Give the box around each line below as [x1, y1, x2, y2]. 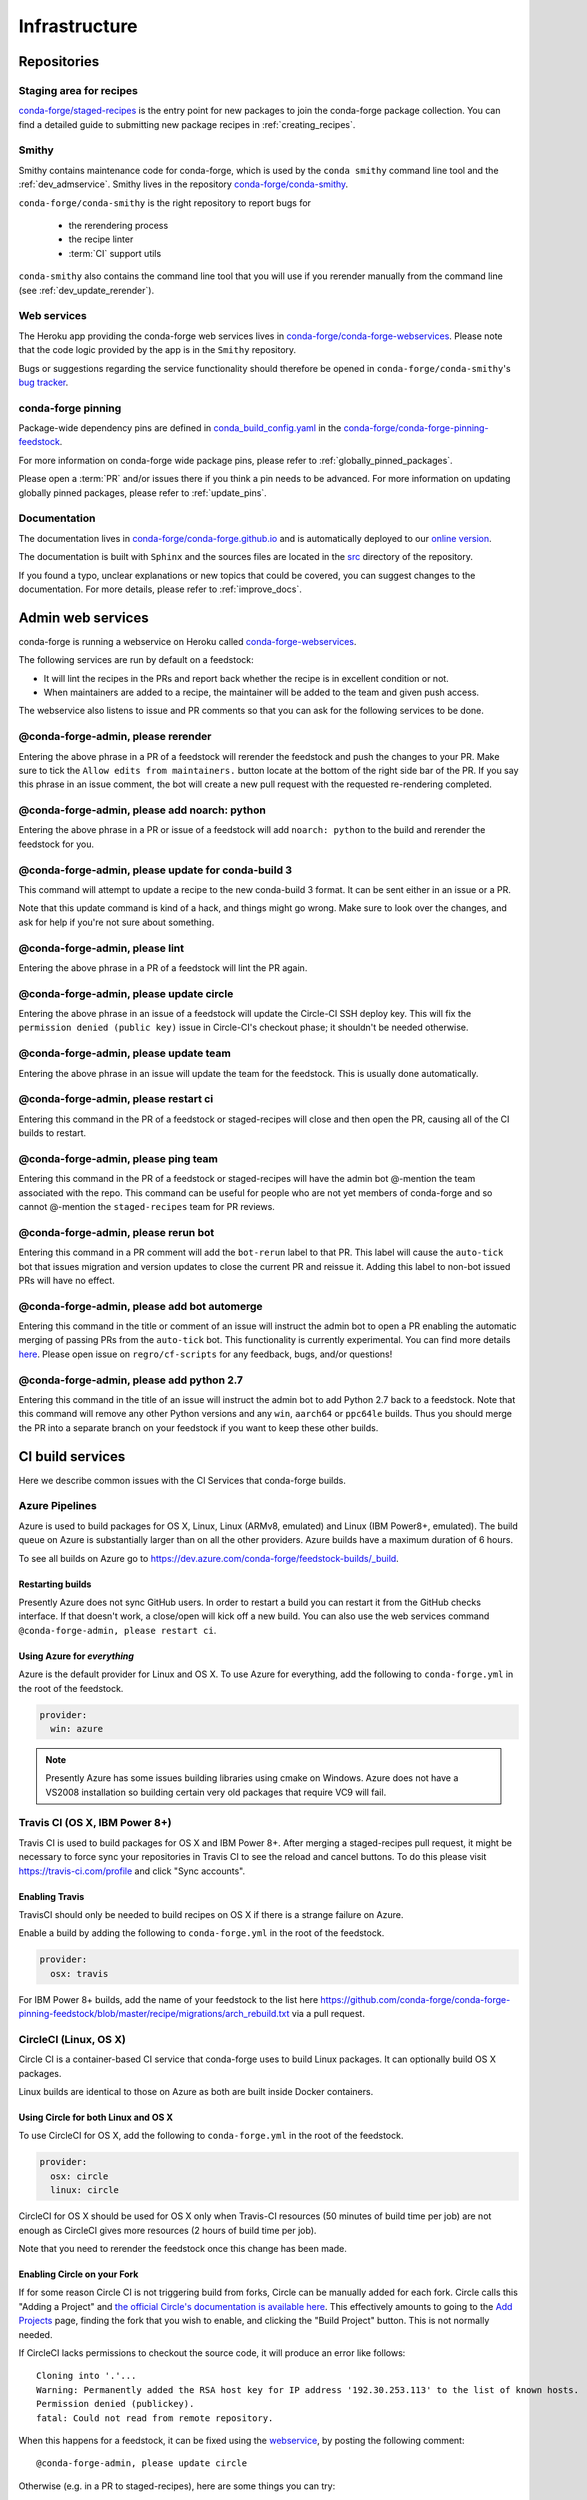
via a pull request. [291, 2008, 365, 2020]
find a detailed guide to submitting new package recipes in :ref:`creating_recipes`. [18, 118, 356, 130]
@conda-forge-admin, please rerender [18, 730, 212, 744]
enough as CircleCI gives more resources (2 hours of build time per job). [18, 2224, 317, 2236]
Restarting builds [18, 1578, 92, 1590]
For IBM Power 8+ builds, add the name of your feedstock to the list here [18, 1993, 319, 2005]
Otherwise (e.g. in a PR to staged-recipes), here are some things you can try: [18, 2480, 336, 2492]
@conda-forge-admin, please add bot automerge [18, 1299, 264, 1313]
